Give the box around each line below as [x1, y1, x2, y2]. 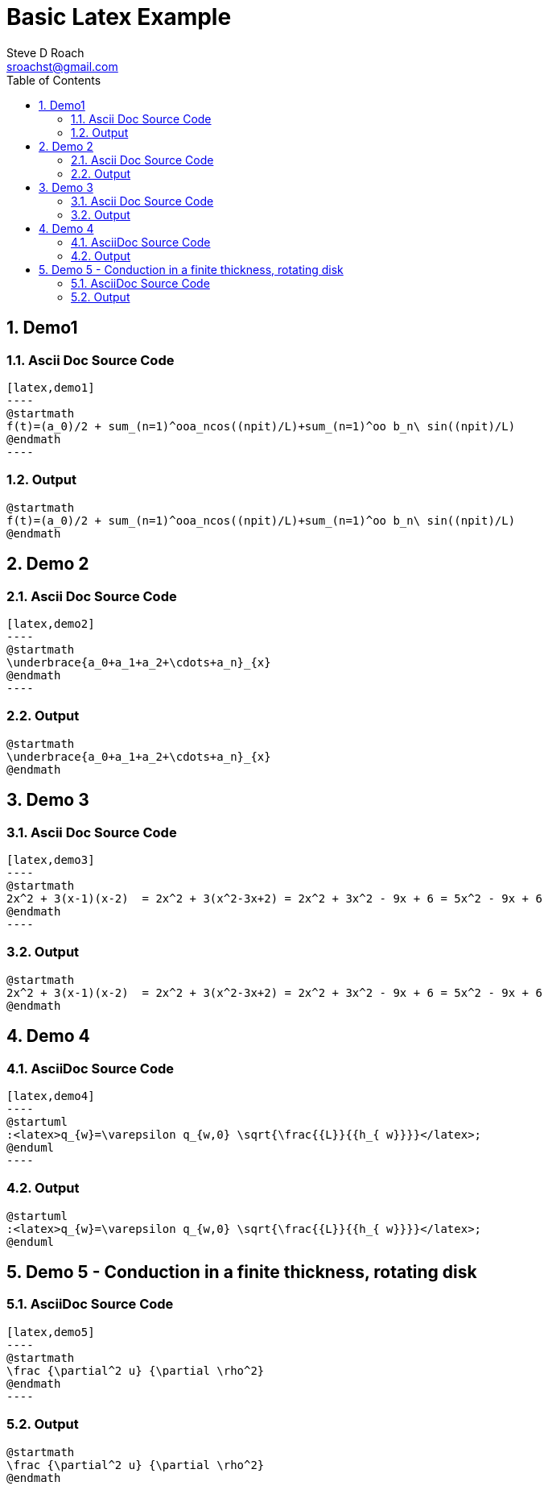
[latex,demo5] [6, 1325, 95, 1339]
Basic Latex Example [6, 3, 232, 31]
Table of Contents [6, 73, 101, 87]
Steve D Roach [6, 45, 84, 60]
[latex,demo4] [6, 1089, 95, 1102]
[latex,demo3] [6, 853, 95, 866]
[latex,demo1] [6, 380, 95, 394]
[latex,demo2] [6, 616, 95, 630]
